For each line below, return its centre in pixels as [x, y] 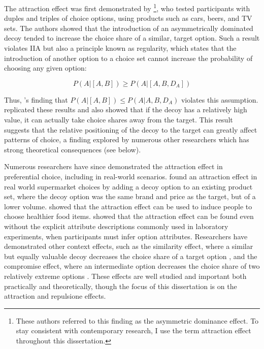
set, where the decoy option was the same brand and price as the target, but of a [130, 196]
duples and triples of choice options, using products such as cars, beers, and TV [128, 18]
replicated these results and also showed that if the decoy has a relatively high [126, 109]
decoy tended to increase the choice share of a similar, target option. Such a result [132, 38]
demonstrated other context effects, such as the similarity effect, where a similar [129, 246]
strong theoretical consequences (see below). [73, 149]
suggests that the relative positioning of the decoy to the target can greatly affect [131, 129]
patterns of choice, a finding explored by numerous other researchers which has [127, 139]
